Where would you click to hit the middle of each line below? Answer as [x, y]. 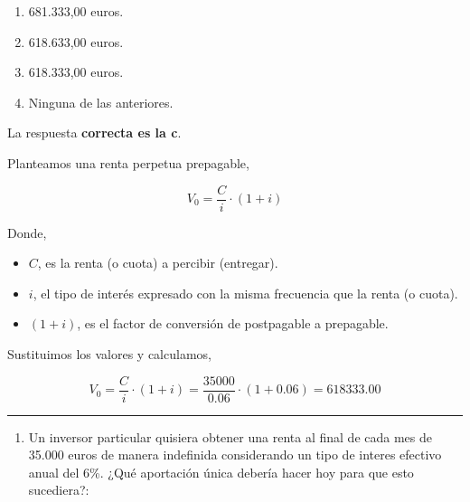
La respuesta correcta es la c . [94, 133]
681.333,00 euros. [76, 11]
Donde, [27, 232]
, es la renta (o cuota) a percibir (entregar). [158, 263]
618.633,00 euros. [76, 41]
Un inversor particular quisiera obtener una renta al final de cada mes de [230, 436]
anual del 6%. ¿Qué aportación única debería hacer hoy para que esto [221, 472]
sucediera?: [59, 490]
